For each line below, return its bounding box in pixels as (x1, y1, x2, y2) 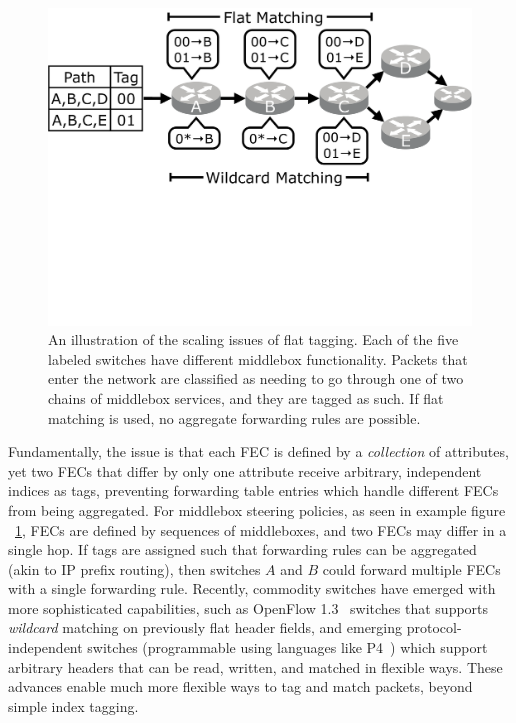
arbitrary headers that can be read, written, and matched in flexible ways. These (8, 656, 503, 677)
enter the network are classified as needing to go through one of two (48, 368, 464, 389)
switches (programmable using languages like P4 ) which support (87, 637, 488, 658)
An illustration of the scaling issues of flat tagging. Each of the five (48, 329, 459, 350)
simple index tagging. (8, 695, 139, 716)
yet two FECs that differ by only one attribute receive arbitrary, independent (8, 460, 482, 481)
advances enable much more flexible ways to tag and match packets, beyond (8, 676, 473, 697)
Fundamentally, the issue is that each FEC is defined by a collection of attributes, (8, 441, 509, 462)
